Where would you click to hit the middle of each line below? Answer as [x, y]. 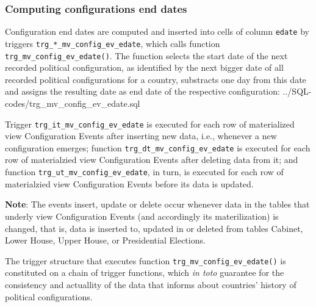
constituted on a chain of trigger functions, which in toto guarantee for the [145, 273]
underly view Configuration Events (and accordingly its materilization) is [142, 216]
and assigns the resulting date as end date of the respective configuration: [142, 91]
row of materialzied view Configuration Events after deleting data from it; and [152, 160]
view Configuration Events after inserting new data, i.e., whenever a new [141, 136]
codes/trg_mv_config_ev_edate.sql [73, 103]
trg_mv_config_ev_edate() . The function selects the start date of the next [146, 55]
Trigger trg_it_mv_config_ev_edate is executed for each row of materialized [150, 124]
